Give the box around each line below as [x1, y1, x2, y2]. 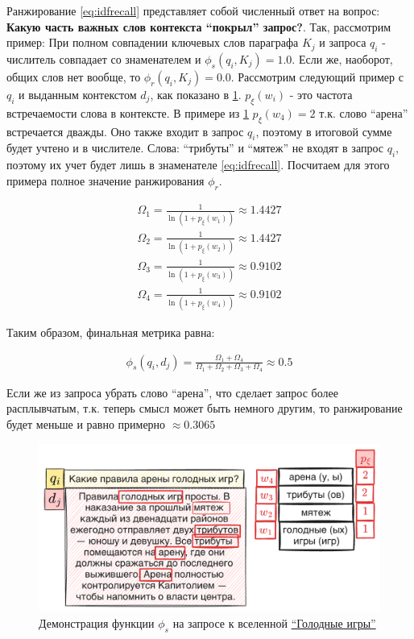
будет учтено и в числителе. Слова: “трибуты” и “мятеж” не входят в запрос [6, 139, 383, 156]
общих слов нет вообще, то [6, 68, 141, 85]
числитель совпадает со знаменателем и [6, 50, 201, 67]
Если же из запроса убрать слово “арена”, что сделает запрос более [6, 384, 338, 400]
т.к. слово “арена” [319, 104, 408, 121]
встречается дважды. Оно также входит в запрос [6, 122, 244, 139]
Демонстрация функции [39, 614, 155, 631]
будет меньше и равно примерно [6, 416, 166, 433]
